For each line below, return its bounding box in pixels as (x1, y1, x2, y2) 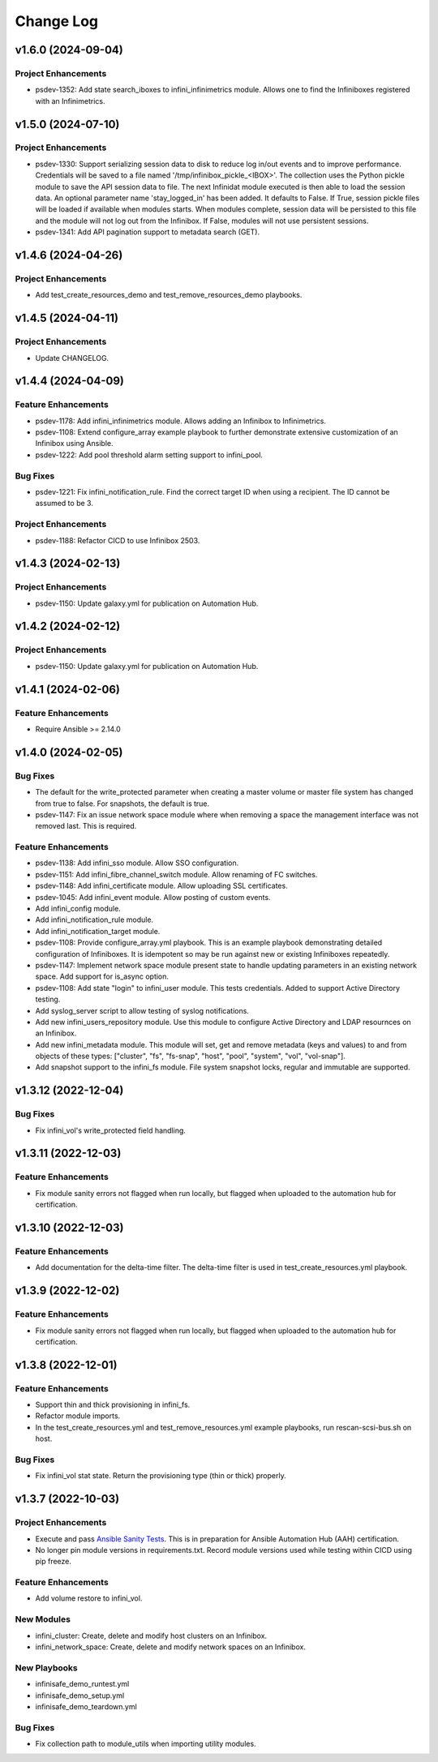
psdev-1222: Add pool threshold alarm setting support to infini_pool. (35, 450, 264, 460)
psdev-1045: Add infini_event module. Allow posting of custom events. (35, 892, 271, 902)
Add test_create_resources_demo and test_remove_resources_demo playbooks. (35, 290, 303, 300)
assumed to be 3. (35, 499, 93, 508)
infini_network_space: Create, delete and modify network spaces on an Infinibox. (35, 1642, 306, 1652)
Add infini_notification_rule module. (35, 915, 154, 924)
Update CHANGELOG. (35, 353, 109, 362)
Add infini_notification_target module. (35, 926, 161, 936)
